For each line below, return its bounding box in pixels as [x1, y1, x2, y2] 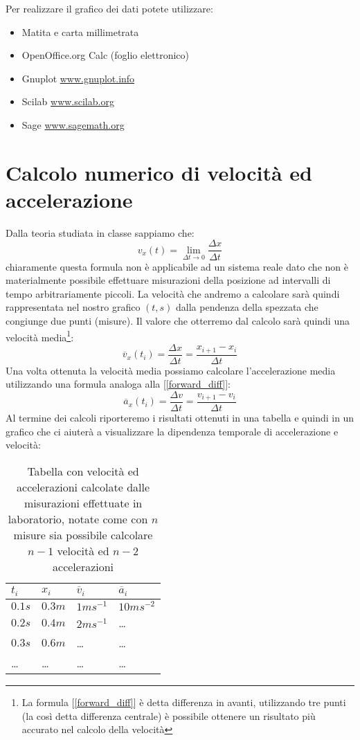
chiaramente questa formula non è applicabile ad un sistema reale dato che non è [6, 259, 348, 273]
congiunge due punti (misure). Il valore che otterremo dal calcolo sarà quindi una [6, 313, 350, 327]
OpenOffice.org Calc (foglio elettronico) [21, 48, 189, 62]
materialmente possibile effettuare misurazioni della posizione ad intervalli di [6, 273, 331, 287]
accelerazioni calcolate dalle [17, 478, 150, 495]
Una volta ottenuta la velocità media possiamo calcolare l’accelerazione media [6, 363, 336, 377]
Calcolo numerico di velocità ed [6, 158, 312, 186]
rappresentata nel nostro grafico [6, 300, 141, 314]
